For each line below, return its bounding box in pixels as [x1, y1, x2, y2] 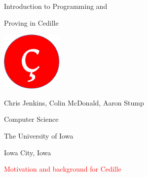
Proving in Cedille [4, 17, 59, 28]
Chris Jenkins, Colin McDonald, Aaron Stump [4, 97, 144, 107]
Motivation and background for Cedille [4, 164, 121, 174]
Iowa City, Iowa [4, 147, 51, 157]
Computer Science [4, 114, 59, 124]
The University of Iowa [4, 130, 74, 141]
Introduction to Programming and [4, 1, 108, 11]
